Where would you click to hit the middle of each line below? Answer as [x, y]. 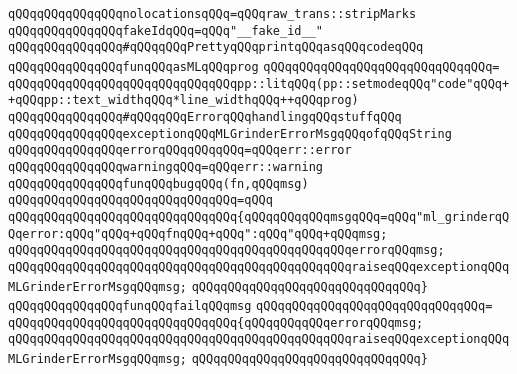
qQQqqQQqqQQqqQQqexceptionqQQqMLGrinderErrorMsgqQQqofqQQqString [230, 133]
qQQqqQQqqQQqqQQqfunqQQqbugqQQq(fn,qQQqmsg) [158, 183]
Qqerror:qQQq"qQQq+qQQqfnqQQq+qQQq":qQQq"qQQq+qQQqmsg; [198, 233]
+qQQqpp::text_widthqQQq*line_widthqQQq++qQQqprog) [183, 100]
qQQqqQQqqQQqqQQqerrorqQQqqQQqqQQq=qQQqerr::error [180, 150]
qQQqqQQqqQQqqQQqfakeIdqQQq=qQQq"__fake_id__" [165, 30]
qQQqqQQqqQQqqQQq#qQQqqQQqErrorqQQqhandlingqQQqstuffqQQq [205, 116]
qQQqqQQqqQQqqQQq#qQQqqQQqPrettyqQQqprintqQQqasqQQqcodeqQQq [216, 47]
